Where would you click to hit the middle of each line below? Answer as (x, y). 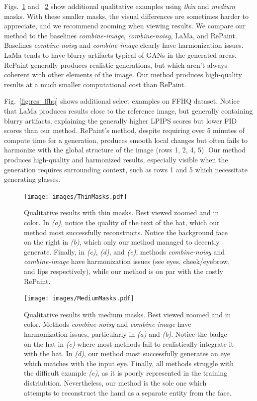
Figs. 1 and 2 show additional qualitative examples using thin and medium (120, 6)
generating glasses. (32, 179)
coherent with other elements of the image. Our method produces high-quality (123, 74)
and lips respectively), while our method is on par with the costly (124, 271)
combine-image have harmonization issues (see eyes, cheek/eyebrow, (127, 261)
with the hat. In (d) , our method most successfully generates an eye (127, 353)
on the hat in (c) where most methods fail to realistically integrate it (129, 343)
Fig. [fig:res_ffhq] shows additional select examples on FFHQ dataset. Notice (122, 101)
